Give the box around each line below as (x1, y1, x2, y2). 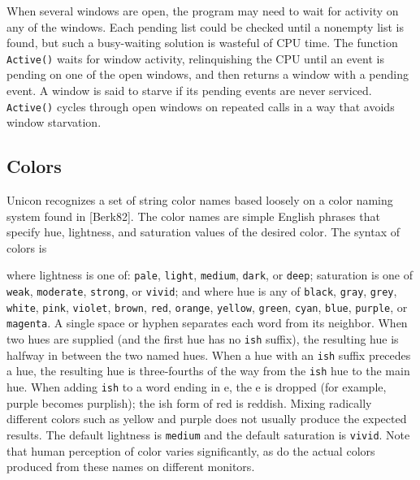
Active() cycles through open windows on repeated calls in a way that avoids (6, 97, 395, 115)
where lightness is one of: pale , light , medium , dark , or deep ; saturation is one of (6, 266, 414, 283)
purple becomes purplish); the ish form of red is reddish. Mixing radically (6, 394, 372, 411)
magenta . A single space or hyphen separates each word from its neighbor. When (6, 314, 408, 331)
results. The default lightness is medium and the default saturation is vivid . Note (6, 426, 410, 443)
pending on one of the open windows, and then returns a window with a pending (6, 66, 409, 83)
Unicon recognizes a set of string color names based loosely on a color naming (6, 192, 393, 209)
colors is (6, 239, 47, 256)
